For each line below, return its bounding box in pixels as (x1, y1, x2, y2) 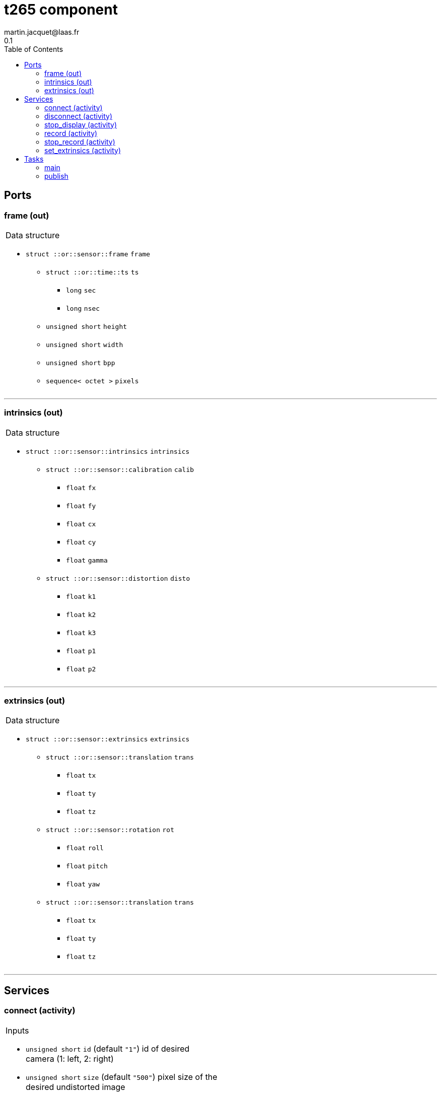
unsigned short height (46, 322, 127, 330)
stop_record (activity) (44, 137, 115, 146)
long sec (66, 286, 96, 294)
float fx (66, 484, 96, 492)
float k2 (66, 610, 96, 619)
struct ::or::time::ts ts (46, 268, 139, 276)
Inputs (6, 1025, 29, 1036)
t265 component (4, 1, 118, 18)
